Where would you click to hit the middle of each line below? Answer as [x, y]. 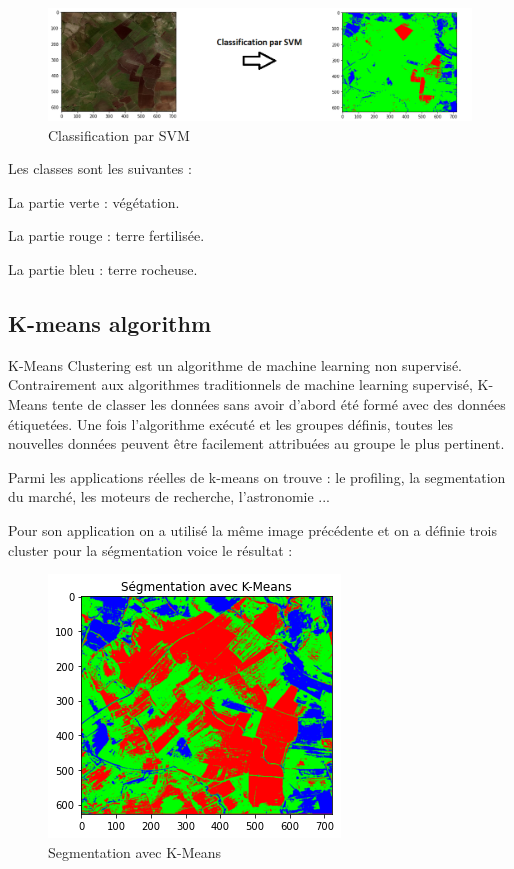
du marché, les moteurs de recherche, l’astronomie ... [169, 496]
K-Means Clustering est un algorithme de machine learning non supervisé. [235, 364]
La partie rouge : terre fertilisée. [106, 235]
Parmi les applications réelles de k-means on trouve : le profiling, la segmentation [257, 476]
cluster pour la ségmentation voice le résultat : [150, 549]
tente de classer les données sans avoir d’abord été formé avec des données [279, 403]
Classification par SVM [119, 134]
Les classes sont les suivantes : [100, 168]
